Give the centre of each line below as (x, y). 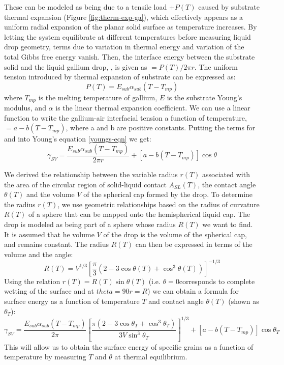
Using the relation (32, 281)
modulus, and (25, 108)
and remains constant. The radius (57, 244)
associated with (226, 174)
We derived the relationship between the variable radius (91, 174)
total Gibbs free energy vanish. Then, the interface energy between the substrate (130, 56)
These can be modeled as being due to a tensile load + (89, 7)
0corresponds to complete (215, 281)
